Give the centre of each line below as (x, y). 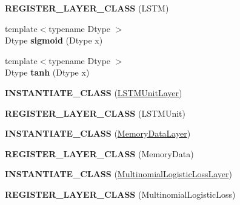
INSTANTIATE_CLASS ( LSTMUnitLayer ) (94, 92)
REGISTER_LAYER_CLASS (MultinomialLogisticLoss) (120, 194)
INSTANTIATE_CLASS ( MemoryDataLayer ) (98, 133)
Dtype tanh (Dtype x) (47, 72)
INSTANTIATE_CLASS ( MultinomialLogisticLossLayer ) (118, 174)
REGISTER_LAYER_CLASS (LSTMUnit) (95, 113)
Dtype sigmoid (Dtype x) (54, 40)
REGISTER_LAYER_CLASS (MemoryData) (99, 153)
